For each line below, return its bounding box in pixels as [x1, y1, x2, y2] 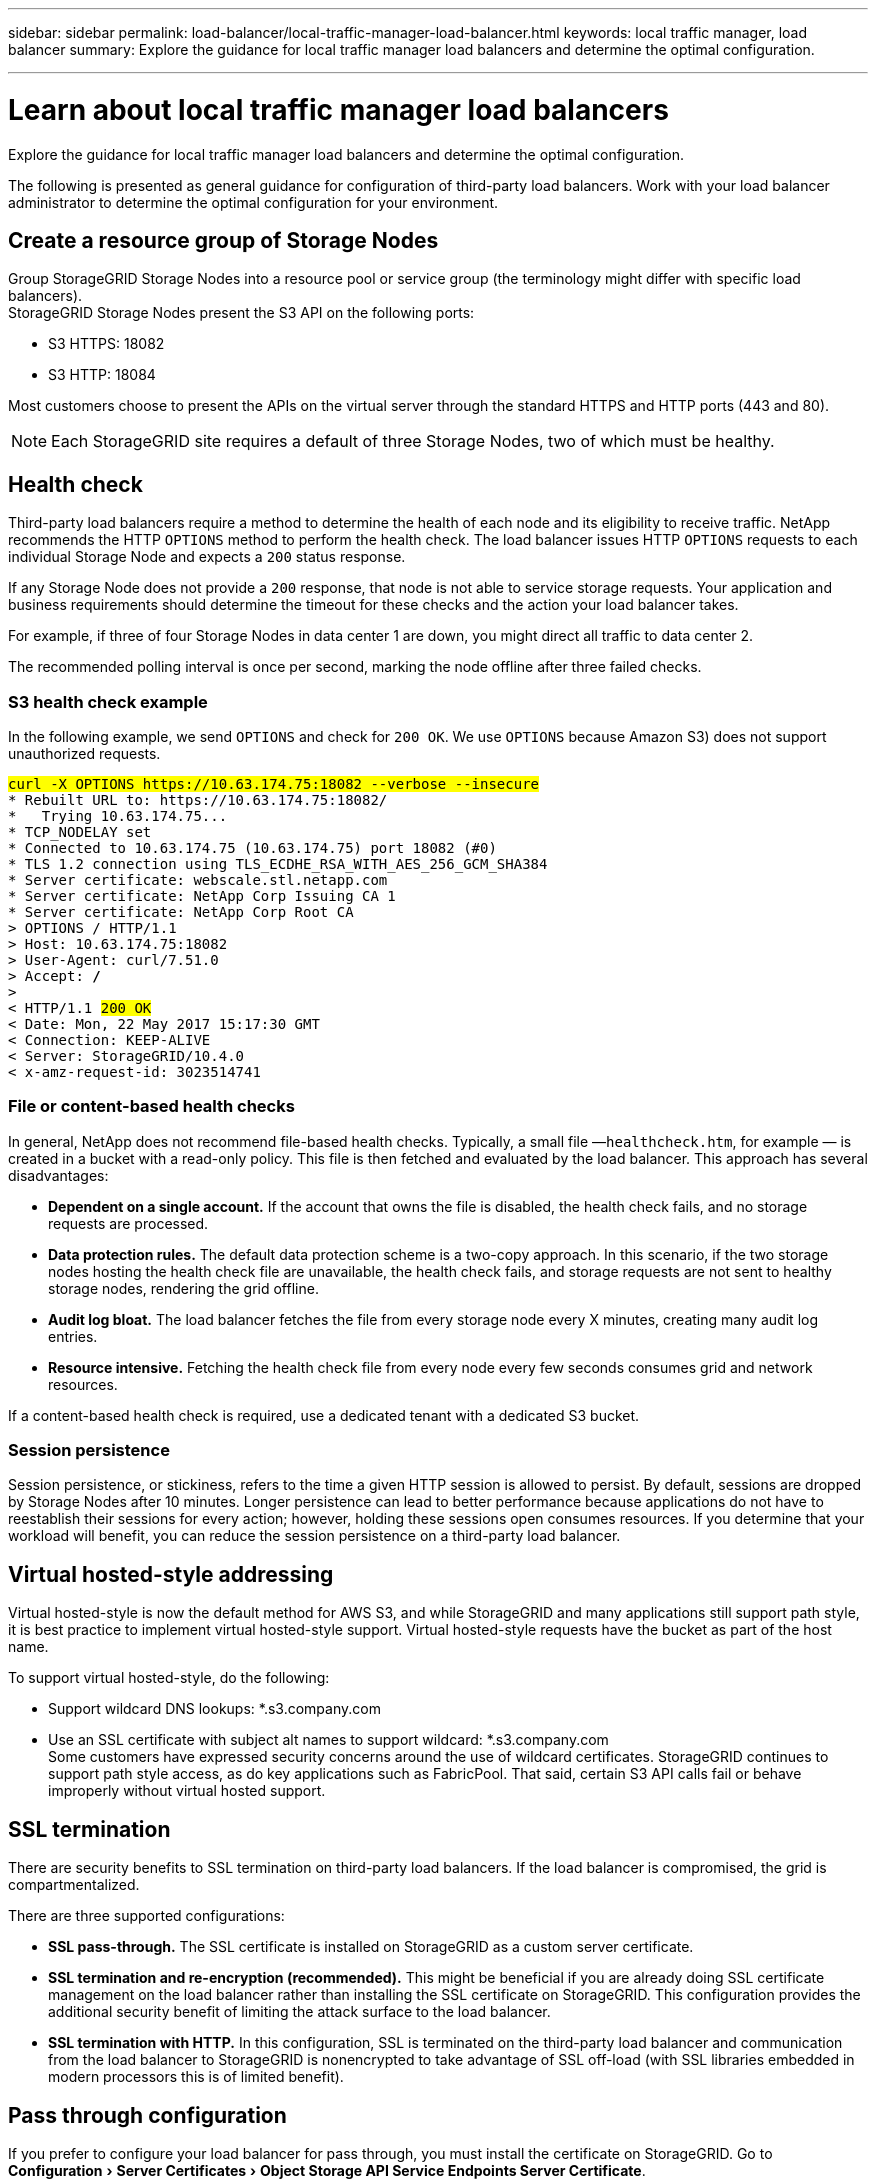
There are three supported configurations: [8, 1907, 285, 1925]
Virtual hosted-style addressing [8, 1561, 334, 1587]
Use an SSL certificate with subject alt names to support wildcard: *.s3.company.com [48, 1731, 609, 1749]
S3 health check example [8, 691, 208, 712]
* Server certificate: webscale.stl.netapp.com [8, 871, 388, 888]
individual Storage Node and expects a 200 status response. [8, 548, 406, 566]
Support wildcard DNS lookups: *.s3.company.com [48, 1700, 381, 1718]
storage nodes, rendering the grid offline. [48, 1279, 319, 1297]
